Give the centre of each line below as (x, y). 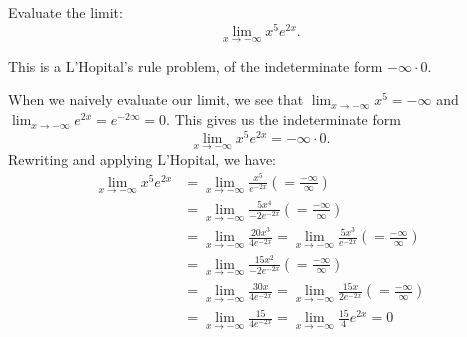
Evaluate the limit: (65, 12)
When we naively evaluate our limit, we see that (156, 99)
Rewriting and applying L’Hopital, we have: (142, 158)
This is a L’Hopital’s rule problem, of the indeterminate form (195, 65)
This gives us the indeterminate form (287, 119)
